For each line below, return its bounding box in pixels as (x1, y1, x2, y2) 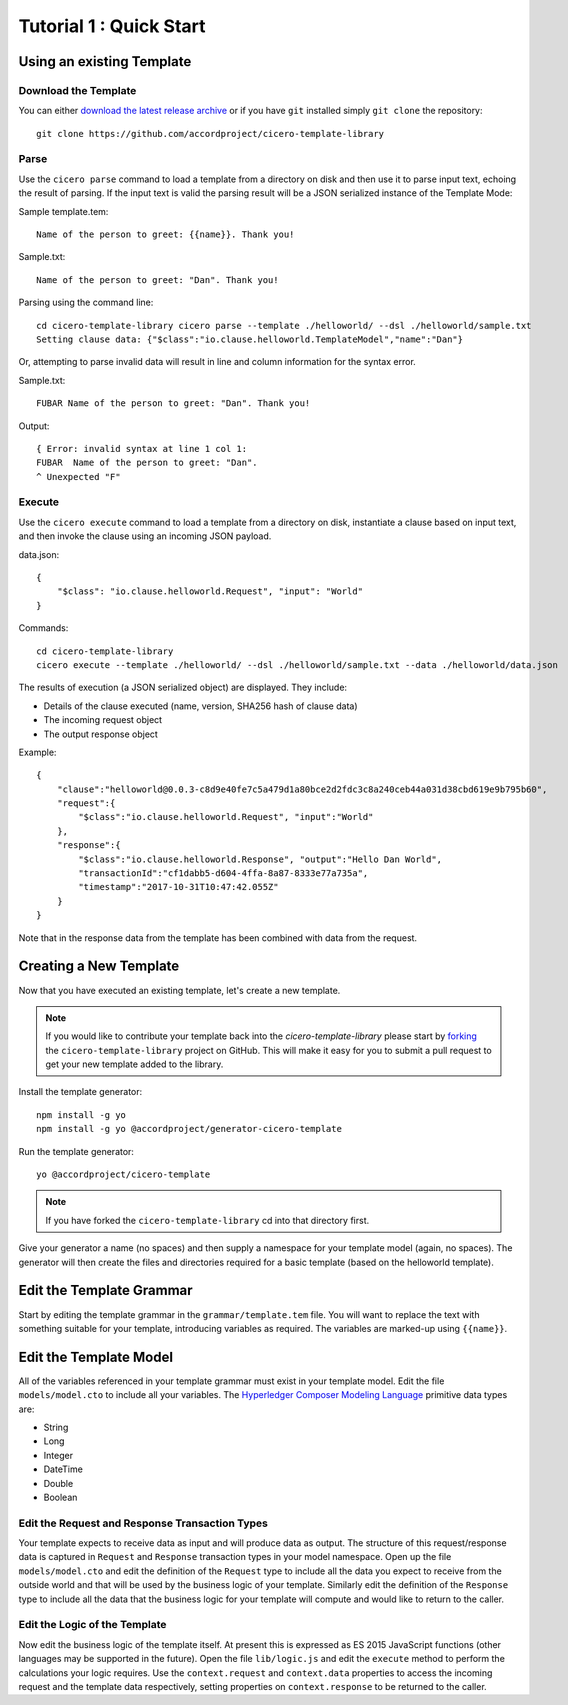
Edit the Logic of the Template (18, 1618, 167, 1632)
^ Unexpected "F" (36, 471, 121, 482)
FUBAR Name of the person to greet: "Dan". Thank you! (36, 398, 311, 409)
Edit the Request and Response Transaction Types (18, 1516, 269, 1530)
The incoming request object (43, 714, 163, 726)
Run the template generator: (18, 1145, 135, 1157)
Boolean (43, 1491, 78, 1503)
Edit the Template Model (18, 1348, 174, 1365)
